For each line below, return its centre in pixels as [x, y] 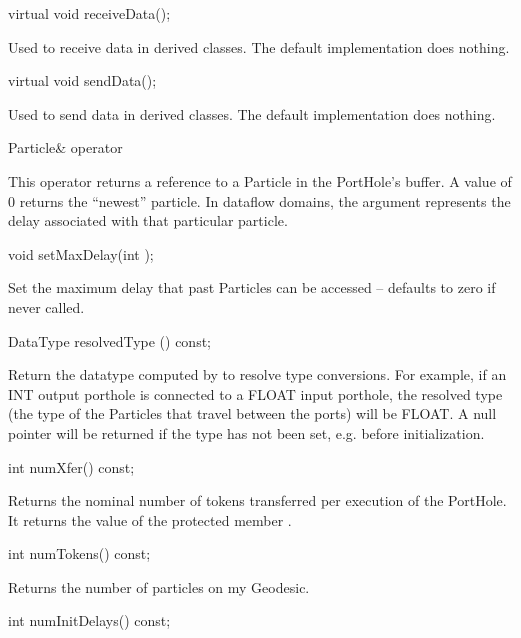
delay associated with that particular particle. [148, 220]
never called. [46, 306]
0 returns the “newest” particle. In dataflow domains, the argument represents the [259, 200]
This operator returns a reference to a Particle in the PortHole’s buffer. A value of [260, 180]
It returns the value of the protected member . [150, 519]
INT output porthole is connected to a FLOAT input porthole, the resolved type [255, 393]
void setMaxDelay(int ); [81, 253]
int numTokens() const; [79, 553]
